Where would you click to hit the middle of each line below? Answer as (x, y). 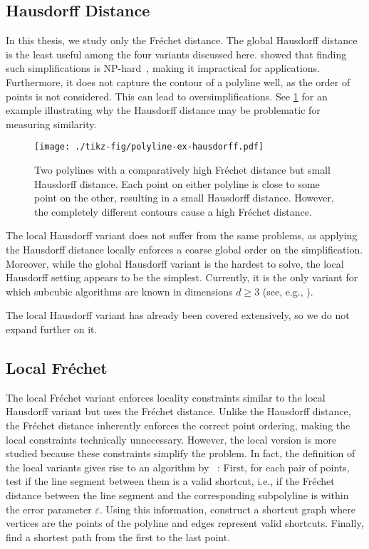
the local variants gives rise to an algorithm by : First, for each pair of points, (178, 467)
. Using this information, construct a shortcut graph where (228, 509)
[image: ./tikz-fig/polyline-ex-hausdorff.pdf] (149, 147)
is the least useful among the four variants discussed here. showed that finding (176, 54)
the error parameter (49, 509)
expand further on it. (52, 329)
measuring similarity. (51, 124)
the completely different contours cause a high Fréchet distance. (173, 211)
